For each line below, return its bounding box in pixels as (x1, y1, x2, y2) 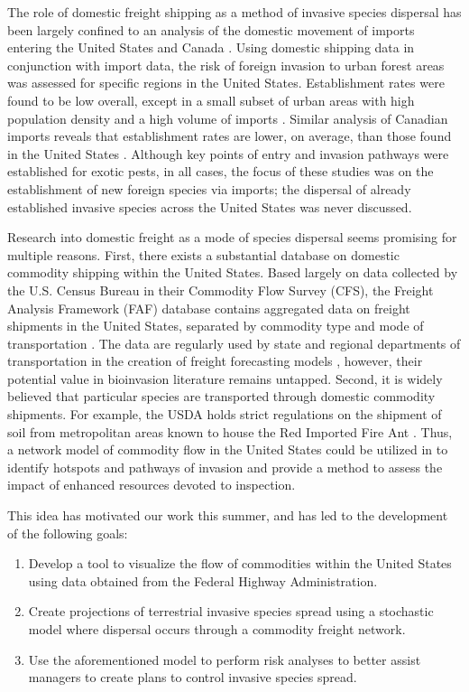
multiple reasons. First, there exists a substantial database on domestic (7, 245, 400, 264)
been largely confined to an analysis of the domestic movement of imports (7, 20, 415, 39)
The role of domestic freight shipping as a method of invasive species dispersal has (7, 3, 462, 21)
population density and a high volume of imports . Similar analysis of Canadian (7, 108, 448, 127)
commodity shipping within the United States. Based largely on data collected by (7, 263, 458, 282)
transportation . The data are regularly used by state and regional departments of (7, 333, 461, 352)
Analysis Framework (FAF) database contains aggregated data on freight (7, 298, 410, 317)
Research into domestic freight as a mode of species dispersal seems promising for (7, 228, 457, 247)
